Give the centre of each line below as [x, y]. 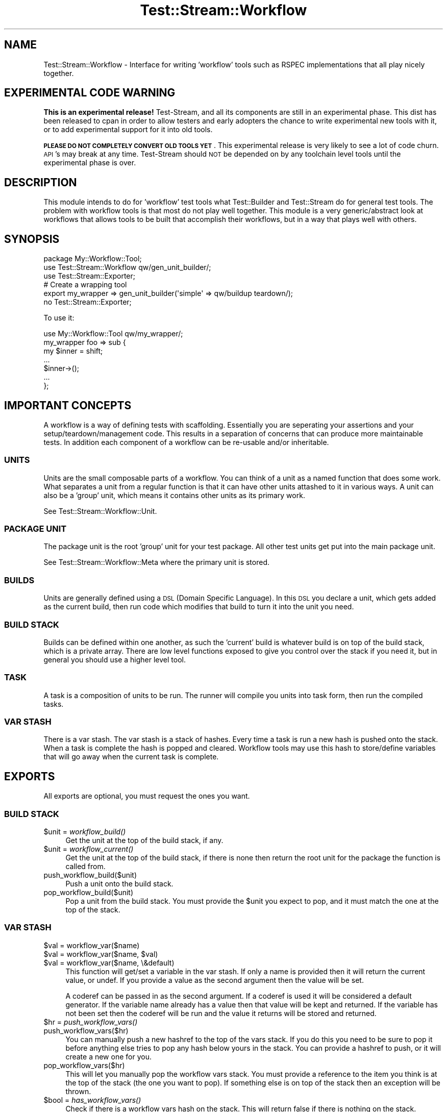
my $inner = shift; [73, 351]
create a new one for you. [108, 1056]
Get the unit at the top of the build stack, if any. [144, 841]
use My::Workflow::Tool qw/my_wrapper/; [113, 334]
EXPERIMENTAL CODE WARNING [90, 93]
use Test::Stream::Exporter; [90, 276]
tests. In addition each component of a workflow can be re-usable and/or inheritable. [186, 442]
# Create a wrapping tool [85, 285]
